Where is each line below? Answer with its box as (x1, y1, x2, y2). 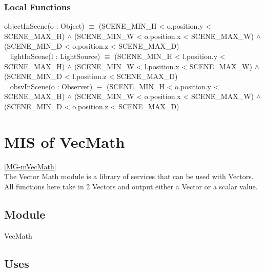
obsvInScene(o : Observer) (10, 81, 93, 91)
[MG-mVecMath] (4, 161, 56, 171)
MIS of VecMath (4, 131, 125, 152)
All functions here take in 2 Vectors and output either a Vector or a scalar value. (4, 181, 258, 191)
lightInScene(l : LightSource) (10, 51, 100, 61)
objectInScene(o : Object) (4, 21, 85, 31)
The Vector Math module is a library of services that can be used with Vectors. (4, 171, 254, 182)
